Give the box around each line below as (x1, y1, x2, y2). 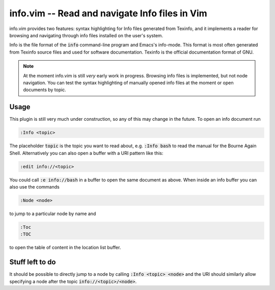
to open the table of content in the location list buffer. (9, 245, 121, 251)
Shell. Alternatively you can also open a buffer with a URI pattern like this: (9, 150, 163, 156)
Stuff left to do (9, 258, 56, 267)
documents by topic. (23, 87, 66, 93)
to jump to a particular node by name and (9, 210, 96, 217)
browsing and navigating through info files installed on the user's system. (9, 32, 163, 38)
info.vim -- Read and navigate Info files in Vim (9, 8, 207, 19)
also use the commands (9, 183, 60, 190)
